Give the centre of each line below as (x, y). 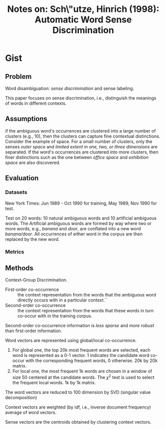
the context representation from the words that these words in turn (86, 311)
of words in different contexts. (36, 103)
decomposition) (21, 397)
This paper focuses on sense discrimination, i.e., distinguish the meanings (81, 98)
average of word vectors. (31, 412)
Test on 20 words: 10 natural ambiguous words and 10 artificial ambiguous (81, 218)
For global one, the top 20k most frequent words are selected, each (81, 350)
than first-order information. (34, 331)
